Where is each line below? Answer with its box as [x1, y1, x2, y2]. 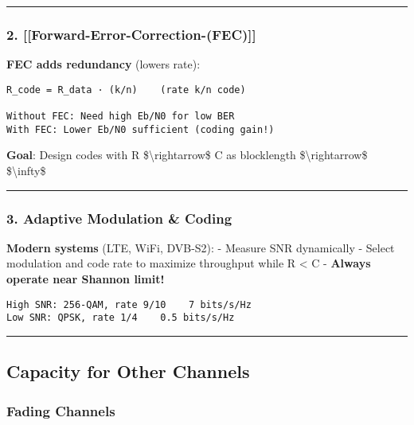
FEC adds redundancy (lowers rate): [6, 56, 201, 72]
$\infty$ [6, 162, 46, 179]
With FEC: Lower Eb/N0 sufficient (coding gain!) [6, 123, 275, 135]
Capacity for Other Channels [6, 359, 250, 384]
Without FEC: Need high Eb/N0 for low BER [6, 111, 235, 123]
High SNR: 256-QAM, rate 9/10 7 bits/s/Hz [6, 298, 252, 310]
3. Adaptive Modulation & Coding [6, 208, 232, 228]
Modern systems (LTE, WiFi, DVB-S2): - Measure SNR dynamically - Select [6, 239, 395, 255]
